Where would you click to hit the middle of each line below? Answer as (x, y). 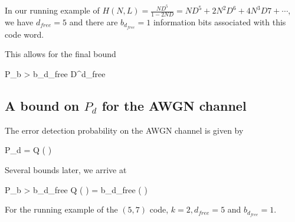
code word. (24, 34)
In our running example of (52, 10)
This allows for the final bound (60, 54)
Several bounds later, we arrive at (66, 169)
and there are (94, 21)
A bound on (42, 105)
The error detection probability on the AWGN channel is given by (124, 130)
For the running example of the (61, 209)
